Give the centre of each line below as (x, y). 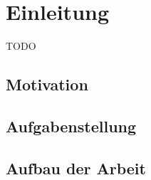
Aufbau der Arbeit (76, 168)
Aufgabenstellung (71, 126)
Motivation (47, 84)
